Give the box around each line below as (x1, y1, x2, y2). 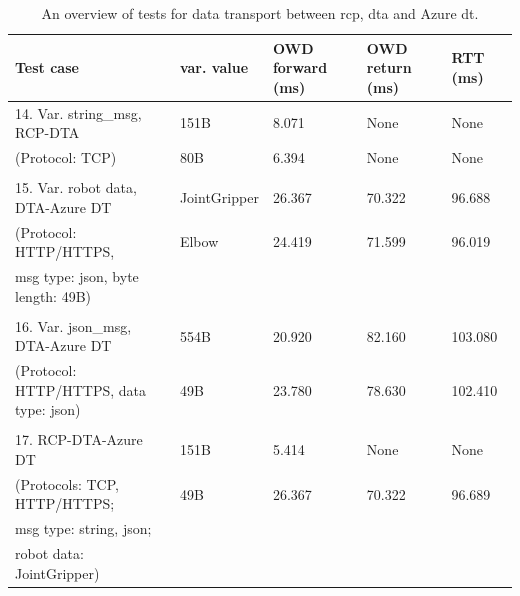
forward (272, 57, 328, 78)
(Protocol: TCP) (15, 147, 117, 168)
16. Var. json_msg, (15, 315, 132, 336)
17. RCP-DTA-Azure (15, 429, 143, 450)
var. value (179, 57, 249, 78)
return (366, 57, 412, 78)
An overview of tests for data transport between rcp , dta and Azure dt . (41, 3, 479, 23)
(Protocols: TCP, (15, 473, 119, 494)
